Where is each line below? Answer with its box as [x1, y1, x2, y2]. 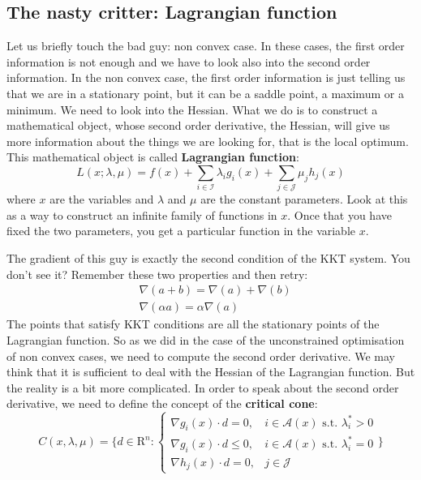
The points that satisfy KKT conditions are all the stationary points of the [6, 315, 380, 332]
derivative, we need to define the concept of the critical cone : [6, 395, 318, 412]
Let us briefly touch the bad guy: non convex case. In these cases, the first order [6, 37, 405, 54]
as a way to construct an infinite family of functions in [6, 206, 277, 223]
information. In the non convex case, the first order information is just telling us [6, 69, 406, 86]
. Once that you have [287, 206, 392, 223]
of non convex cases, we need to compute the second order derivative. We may [6, 347, 395, 364]
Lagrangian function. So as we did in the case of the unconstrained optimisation [6, 331, 405, 348]
